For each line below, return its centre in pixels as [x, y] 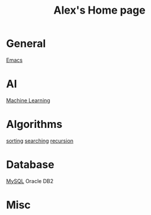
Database [30, 165]
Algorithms [34, 124]
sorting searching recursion [40, 140]
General [26, 44]
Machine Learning [28, 100]
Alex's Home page [99, 10]
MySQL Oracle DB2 [30, 181]
